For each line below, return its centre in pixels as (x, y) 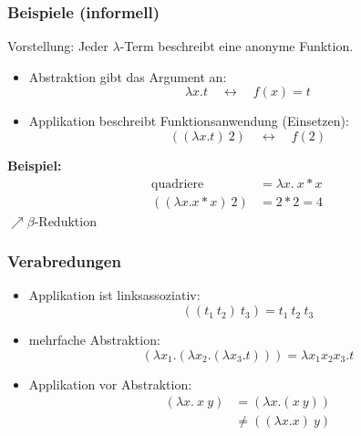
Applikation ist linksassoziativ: (114, 295)
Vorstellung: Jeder (58, 46)
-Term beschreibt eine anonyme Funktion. (237, 46)
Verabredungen (64, 261)
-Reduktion (65, 220)
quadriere (178, 184)
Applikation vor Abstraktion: (110, 384)
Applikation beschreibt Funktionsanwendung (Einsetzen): (189, 121)
